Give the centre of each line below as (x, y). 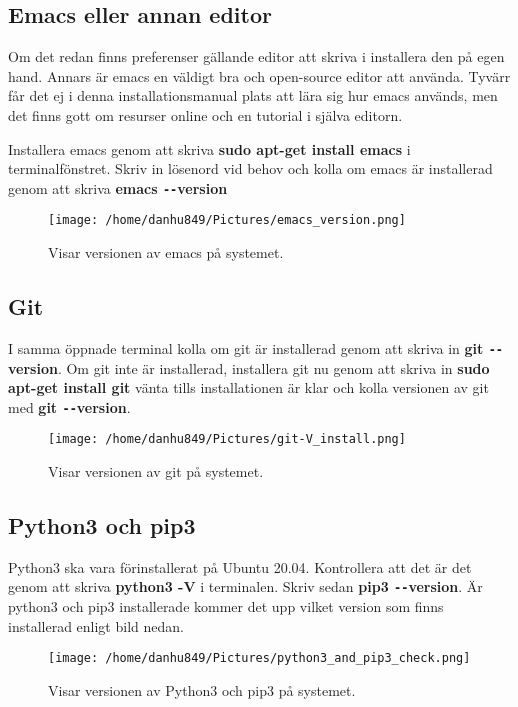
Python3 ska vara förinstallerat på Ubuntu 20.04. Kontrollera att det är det (240, 566)
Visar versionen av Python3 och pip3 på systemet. (202, 689)
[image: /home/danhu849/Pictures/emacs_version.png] (227, 220)
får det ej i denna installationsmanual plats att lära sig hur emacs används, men (253, 95)
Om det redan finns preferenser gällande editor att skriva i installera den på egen (256, 56)
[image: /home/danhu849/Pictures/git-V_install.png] (227, 439)
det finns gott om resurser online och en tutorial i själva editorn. (205, 114)
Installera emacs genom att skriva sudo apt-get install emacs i (209, 148)
